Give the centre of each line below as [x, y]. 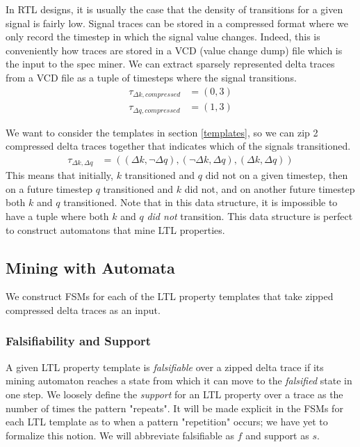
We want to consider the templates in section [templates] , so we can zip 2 [162, 132]
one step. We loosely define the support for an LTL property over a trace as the [174, 394]
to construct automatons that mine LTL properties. [115, 229]
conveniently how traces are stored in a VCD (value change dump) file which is [174, 50]
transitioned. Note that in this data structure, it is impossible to [201, 202]
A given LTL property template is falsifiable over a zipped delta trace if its [165, 367]
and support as [277, 435]
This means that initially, [59, 175]
